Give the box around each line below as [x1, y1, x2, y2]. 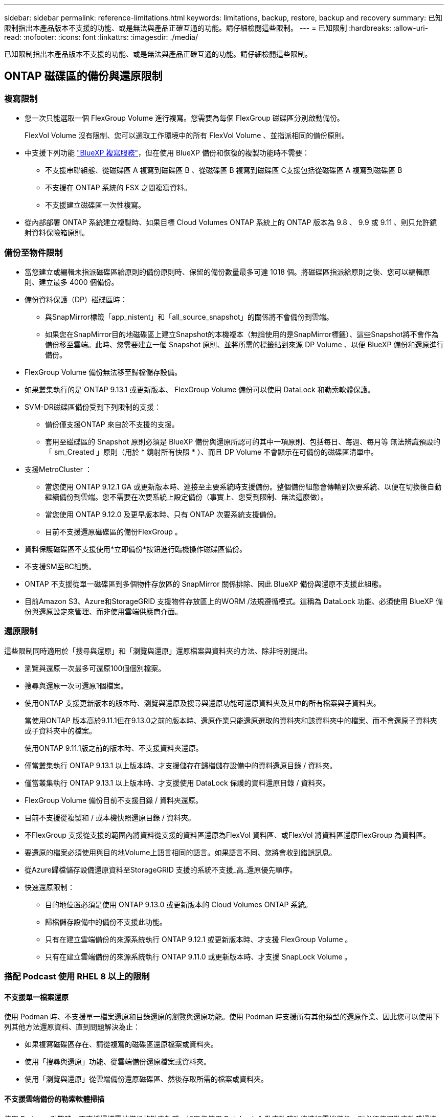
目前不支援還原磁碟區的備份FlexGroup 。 [45, 527, 182, 536]
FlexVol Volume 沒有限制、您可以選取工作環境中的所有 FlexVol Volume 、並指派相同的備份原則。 [25, 131, 349, 140]
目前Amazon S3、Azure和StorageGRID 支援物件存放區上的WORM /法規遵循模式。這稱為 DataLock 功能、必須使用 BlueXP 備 [25, 596, 443, 606]
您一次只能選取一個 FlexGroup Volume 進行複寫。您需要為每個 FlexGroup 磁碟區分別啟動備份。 [25, 114, 344, 123]
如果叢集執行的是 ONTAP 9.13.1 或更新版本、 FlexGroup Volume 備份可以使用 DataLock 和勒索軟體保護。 [25, 385, 375, 394]
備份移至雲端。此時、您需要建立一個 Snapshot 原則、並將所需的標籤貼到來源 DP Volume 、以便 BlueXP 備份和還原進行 [45, 340, 444, 349]
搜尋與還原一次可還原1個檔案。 [25, 681, 128, 690]
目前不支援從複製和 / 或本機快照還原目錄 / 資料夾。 [25, 813, 195, 822]
